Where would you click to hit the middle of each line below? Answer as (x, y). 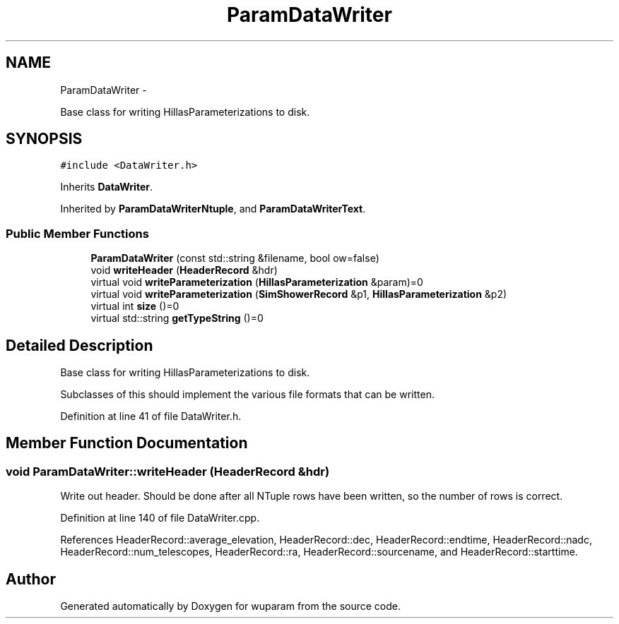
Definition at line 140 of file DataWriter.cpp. (160, 518)
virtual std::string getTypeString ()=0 (177, 318)
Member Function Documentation (127, 443)
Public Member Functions (77, 233)
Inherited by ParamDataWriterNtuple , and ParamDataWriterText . (213, 209)
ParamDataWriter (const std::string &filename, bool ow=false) (235, 258)
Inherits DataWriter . (106, 187)
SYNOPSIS (44, 139)
